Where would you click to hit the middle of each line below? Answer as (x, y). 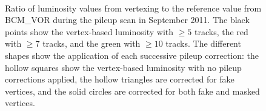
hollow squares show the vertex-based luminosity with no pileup (123, 67)
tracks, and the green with (91, 43)
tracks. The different (203, 43)
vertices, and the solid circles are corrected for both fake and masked (132, 91)
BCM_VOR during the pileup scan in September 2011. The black (127, 20)
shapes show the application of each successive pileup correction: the (132, 55)
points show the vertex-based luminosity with (89, 31)
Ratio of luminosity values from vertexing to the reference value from (133, 8)
